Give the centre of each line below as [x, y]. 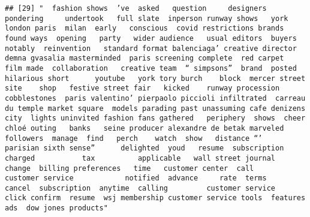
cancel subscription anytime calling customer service [140, 188]
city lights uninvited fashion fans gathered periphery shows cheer [155, 118]
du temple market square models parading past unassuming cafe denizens [155, 108]
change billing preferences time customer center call [130, 168]
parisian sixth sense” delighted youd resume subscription [145, 148]
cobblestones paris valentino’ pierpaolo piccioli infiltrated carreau [155, 98]
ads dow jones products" [56, 208]
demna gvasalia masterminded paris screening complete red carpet [145, 58]
